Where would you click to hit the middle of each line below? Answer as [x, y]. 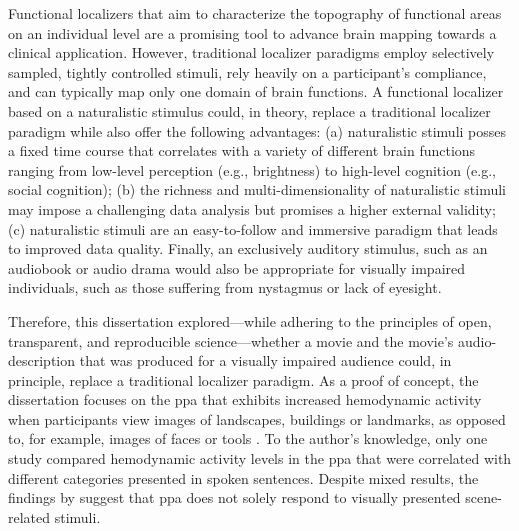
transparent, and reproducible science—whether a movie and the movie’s [231, 340]
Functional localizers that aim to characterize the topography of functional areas [255, 13]
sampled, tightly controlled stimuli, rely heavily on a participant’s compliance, [247, 71]
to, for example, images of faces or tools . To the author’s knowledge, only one [248, 438]
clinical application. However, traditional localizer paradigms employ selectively [251, 52]
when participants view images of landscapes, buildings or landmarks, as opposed [257, 418]
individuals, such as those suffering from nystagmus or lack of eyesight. [225, 287]
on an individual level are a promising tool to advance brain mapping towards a [252, 32]
